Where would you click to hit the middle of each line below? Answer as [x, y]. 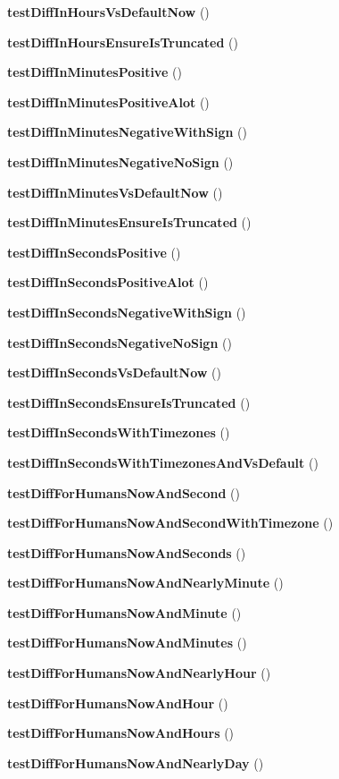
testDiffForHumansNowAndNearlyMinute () [145, 583]
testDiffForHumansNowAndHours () [121, 733]
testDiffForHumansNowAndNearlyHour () [139, 673]
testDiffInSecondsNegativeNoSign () [120, 342]
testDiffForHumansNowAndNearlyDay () [136, 762]
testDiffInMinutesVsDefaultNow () [115, 192]
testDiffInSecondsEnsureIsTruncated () [129, 402]
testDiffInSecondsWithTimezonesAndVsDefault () [163, 462]
